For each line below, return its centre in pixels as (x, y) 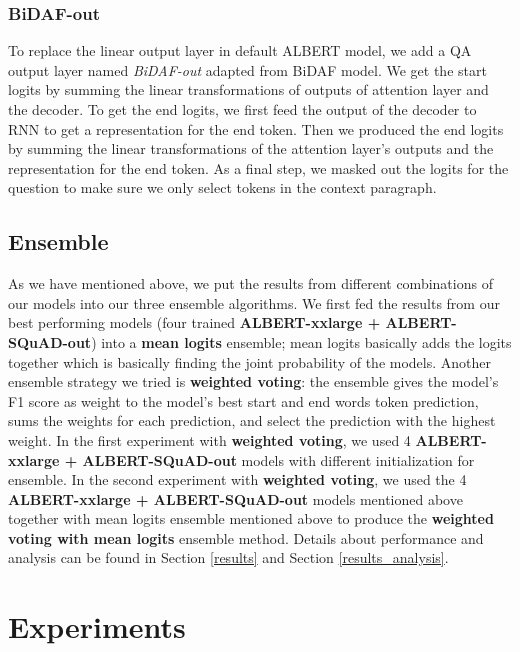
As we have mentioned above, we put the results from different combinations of (250, 283)
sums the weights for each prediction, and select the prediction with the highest (252, 420)
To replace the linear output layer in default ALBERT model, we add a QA (240, 50)
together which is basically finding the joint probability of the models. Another (250, 361)
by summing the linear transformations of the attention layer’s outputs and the (251, 148)
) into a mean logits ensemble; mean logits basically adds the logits (301, 341)
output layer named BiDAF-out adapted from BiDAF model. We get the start (247, 69)
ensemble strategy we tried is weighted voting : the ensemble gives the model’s (253, 381)
